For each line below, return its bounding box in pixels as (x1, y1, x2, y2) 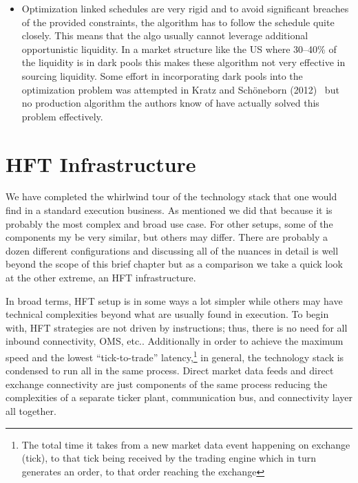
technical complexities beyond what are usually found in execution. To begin (6, 307, 329, 321)
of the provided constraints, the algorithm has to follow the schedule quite (21, 14, 335, 29)
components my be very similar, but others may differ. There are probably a (6, 230, 328, 244)
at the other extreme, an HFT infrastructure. (6, 270, 196, 285)
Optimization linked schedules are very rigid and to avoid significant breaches (21, 1, 349, 15)
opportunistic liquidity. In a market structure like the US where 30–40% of (21, 41, 337, 56)
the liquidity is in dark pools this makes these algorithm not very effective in (21, 55, 346, 69)
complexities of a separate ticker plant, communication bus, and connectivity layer (6, 390, 352, 405)
